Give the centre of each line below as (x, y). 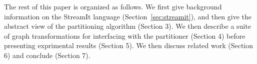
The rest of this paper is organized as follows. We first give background (113, 6)
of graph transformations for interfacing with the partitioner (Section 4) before (125, 35)
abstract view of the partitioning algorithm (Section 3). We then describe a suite (127, 26)
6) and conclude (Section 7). (47, 55)
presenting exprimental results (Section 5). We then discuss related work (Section (129, 45)
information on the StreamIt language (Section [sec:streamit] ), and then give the (128, 16)
